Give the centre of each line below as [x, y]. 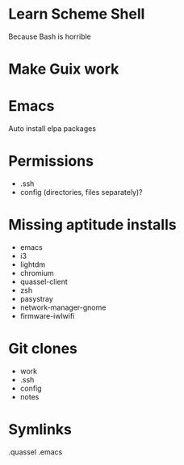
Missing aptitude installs [92, 225]
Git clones [43, 349]
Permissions [51, 161]
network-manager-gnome [63, 307]
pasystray [37, 298]
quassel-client [44, 281]
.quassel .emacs [36, 452]
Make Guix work [64, 69]
